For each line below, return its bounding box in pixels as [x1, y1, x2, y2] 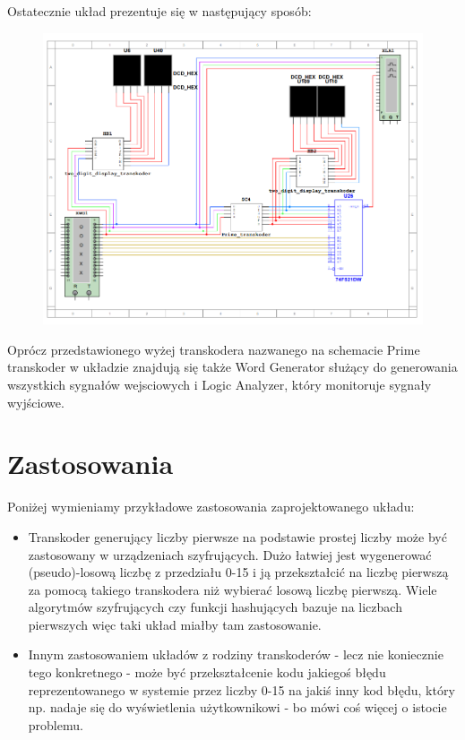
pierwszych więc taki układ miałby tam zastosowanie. [28, 615, 322, 633]
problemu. [28, 715, 83, 734]
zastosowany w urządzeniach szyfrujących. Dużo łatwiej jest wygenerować [28, 545, 432, 564]
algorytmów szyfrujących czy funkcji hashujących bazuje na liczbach [28, 598, 402, 616]
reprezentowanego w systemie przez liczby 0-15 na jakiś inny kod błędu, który [28, 680, 455, 699]
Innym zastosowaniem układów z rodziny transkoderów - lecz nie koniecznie [28, 645, 443, 664]
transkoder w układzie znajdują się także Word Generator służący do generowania [7, 357, 458, 376]
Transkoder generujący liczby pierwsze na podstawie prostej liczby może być [28, 527, 447, 546]
